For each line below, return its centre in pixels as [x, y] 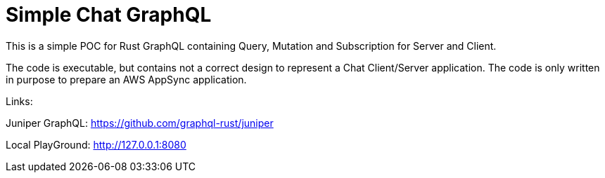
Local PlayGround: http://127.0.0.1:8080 [96, 144]
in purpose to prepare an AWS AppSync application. [126, 79]
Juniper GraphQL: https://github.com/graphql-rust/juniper [140, 123]
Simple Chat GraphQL [109, 15]
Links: [19, 101]
